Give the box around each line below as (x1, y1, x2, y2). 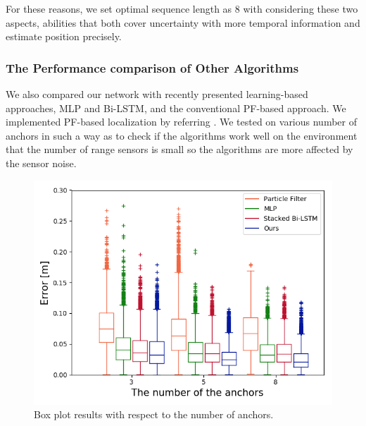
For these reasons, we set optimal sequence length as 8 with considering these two (6, 1, 358, 16)
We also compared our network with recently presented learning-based (6, 87, 308, 101)
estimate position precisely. (6, 29, 122, 44)
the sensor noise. (6, 155, 77, 170)
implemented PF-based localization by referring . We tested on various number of (6, 114, 357, 129)
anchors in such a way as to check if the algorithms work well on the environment (6, 128, 358, 142)
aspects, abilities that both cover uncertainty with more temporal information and (6, 15, 360, 30)
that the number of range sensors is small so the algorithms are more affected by (6, 142, 353, 157)
